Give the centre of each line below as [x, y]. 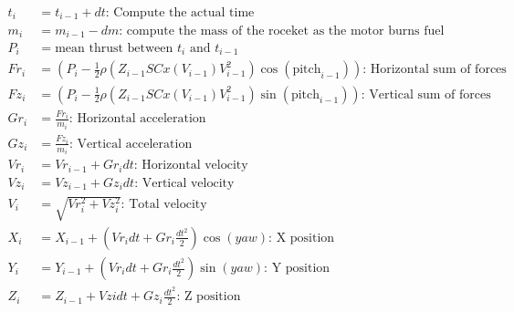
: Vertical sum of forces [426, 94]
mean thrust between [114, 48]
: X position [302, 238]
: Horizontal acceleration [137, 119]
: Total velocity [164, 204]
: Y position [297, 269]
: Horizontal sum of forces [435, 70]
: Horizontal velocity [191, 166]
